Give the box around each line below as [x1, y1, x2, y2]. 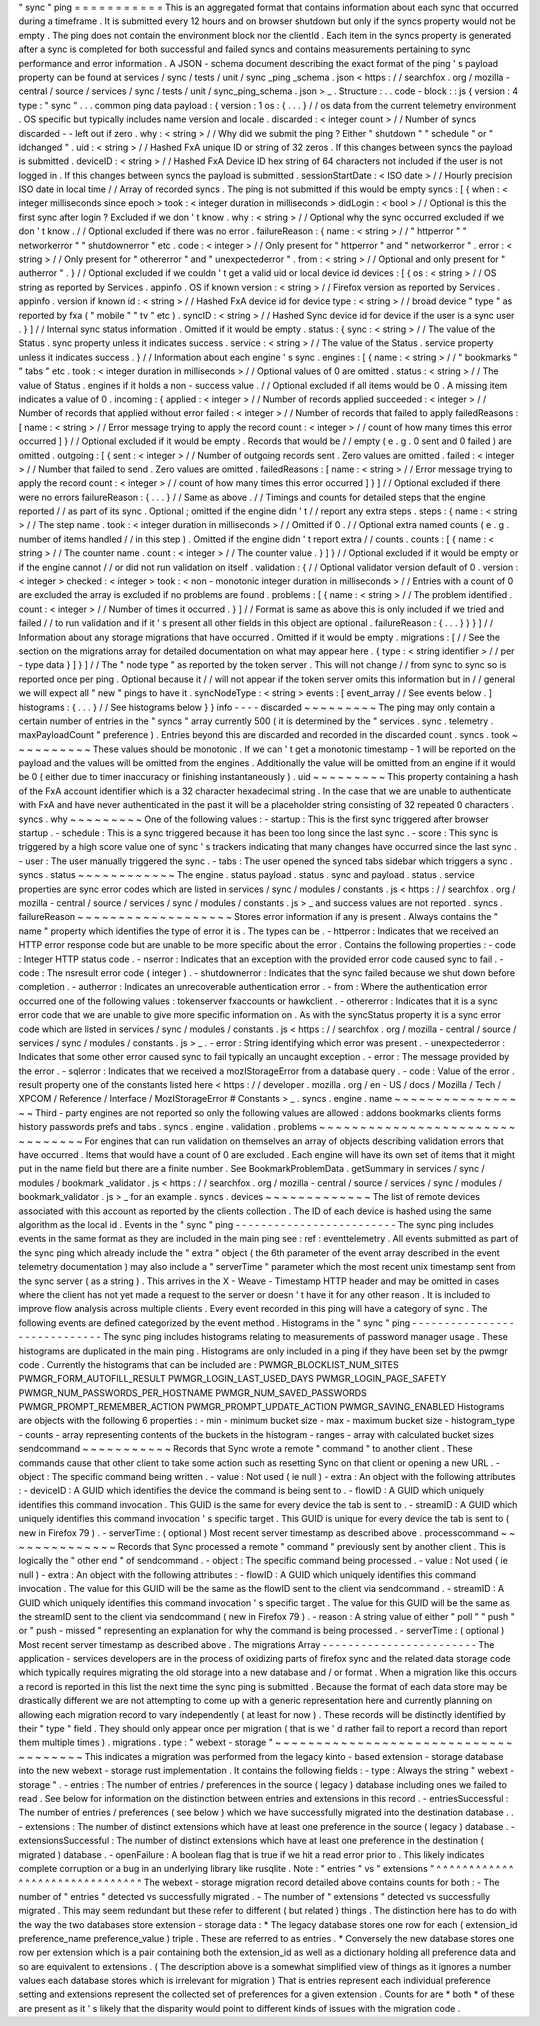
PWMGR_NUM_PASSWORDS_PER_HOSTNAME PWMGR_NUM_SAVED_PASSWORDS [18, 1386, 367, 1399]
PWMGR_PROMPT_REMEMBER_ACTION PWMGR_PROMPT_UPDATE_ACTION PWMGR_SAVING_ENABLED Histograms [18, 1401, 505, 1413]
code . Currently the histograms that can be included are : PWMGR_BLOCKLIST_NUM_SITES [18, 1358, 399, 1370]
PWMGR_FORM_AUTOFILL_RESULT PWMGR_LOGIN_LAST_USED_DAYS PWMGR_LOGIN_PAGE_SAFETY [18, 1373, 447, 1385]
